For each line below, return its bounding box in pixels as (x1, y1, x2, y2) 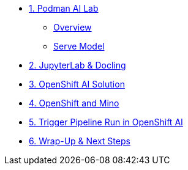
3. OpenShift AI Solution (29, 79, 125, 89)
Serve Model (53, 41, 105, 51)
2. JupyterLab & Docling (29, 60, 126, 70)
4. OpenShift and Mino (29, 98, 119, 108)
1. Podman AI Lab (29, 3, 99, 13)
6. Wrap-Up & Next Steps (29, 136, 130, 146)
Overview (53, 22, 92, 32)
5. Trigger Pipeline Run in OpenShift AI (29, 117, 183, 127)
